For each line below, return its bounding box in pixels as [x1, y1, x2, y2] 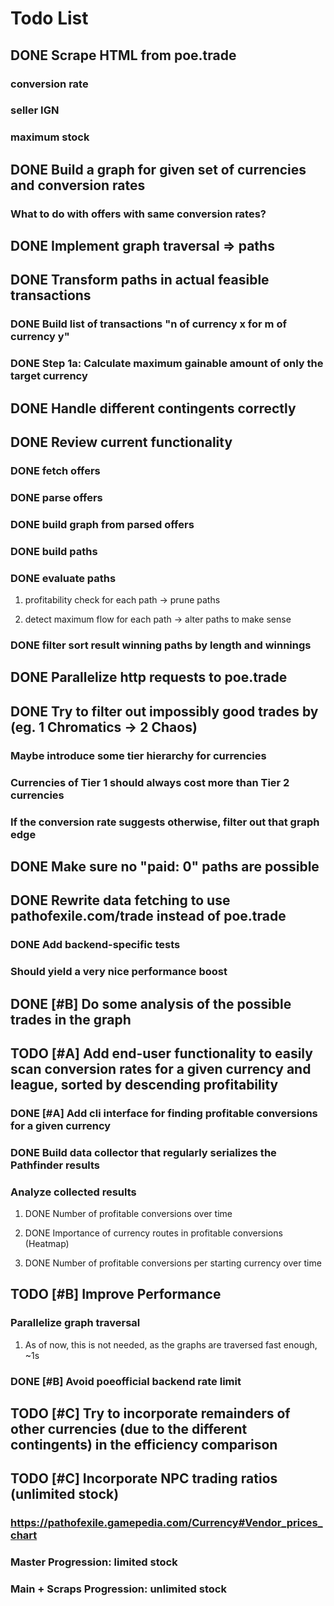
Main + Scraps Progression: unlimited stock [10, 1582, 227, 1596]
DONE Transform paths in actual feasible [10, 272, 270, 289]
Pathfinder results [10, 1158, 101, 1172]
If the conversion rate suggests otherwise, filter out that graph [10, 815, 320, 829]
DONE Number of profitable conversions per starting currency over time [24, 1257, 322, 1269]
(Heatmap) [24, 1238, 70, 1250]
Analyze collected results [10, 1185, 137, 1199]
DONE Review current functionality [10, 434, 233, 451]
